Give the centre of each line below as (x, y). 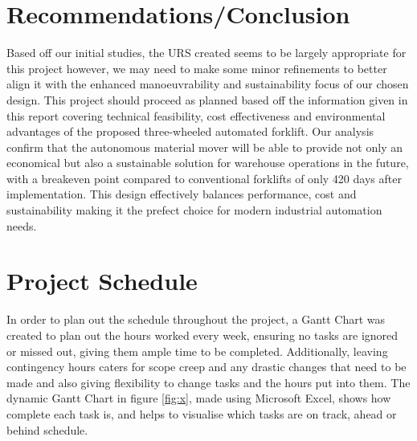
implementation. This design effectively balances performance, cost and (182, 194)
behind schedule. (47, 429)
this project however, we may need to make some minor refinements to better (197, 68)
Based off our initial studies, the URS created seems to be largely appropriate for (206, 53)
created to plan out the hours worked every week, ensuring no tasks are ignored (202, 335)
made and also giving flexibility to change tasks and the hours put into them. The (208, 382)
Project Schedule (102, 281)
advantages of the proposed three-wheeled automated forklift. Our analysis (190, 131)
